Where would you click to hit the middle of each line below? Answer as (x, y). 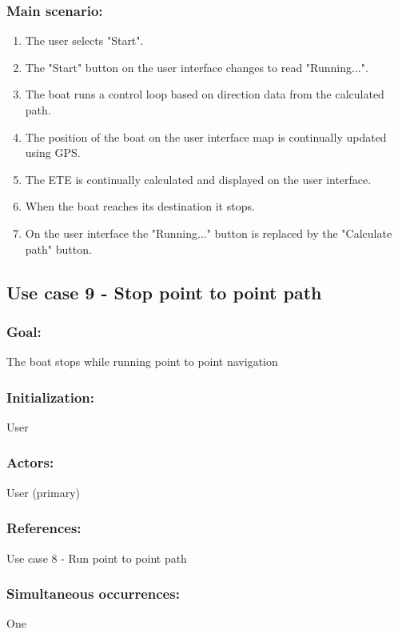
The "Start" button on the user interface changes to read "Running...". (197, 67)
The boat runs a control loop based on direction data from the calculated (205, 94)
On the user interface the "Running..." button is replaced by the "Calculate (209, 233)
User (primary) (43, 492)
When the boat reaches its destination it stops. (140, 206)
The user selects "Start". (84, 40)
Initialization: (51, 397)
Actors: (30, 462)
